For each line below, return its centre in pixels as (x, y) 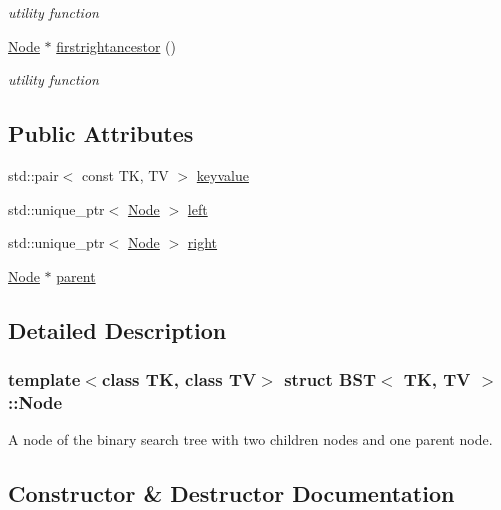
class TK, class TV (179, 379)
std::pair (33, 174)
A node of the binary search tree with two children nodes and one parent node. (250, 439)
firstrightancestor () (116, 45)
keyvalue (222, 174)
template (44, 379)
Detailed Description (117, 329)
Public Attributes (101, 133)
